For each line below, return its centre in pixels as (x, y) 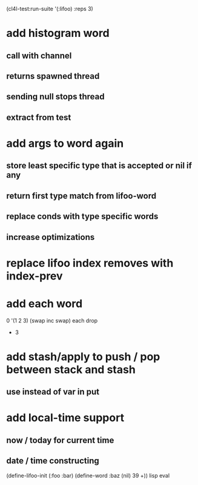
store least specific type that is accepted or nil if (99, 166)
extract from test (39, 117)
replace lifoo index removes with (90, 263)
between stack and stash (71, 370)
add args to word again (65, 143)
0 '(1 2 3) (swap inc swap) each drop (52, 320)
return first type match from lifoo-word (81, 196)
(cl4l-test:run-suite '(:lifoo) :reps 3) (50, 9)
